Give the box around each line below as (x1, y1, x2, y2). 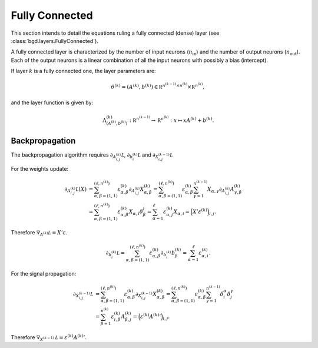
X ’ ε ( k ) (192, 207, 207, 215)
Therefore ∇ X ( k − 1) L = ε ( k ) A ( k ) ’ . (11, 333, 87, 342)
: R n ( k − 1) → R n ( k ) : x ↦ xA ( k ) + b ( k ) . (129, 115, 214, 124)
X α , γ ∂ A (207, 185, 226, 194)
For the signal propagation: (11, 270, 77, 277)
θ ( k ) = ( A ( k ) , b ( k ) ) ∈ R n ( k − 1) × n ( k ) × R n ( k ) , (111, 82, 205, 91)
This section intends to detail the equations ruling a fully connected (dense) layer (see (11, 29, 220, 37)
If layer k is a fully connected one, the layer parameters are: (11, 68, 156, 75)
